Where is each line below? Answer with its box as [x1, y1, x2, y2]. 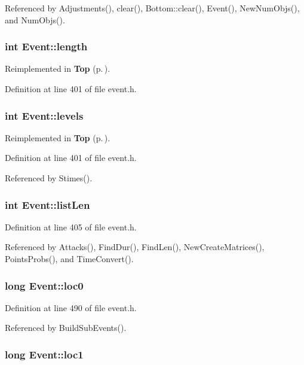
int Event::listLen [5, 197, 90, 212]
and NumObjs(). [5, 13, 65, 26]
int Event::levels [5, 108, 84, 123]
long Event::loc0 [5, 278, 84, 293]
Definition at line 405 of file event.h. [5, 220, 137, 233]
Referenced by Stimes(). [5, 172, 93, 184]
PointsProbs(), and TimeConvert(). [5, 253, 134, 264]
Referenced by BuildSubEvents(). [5, 321, 127, 334]
